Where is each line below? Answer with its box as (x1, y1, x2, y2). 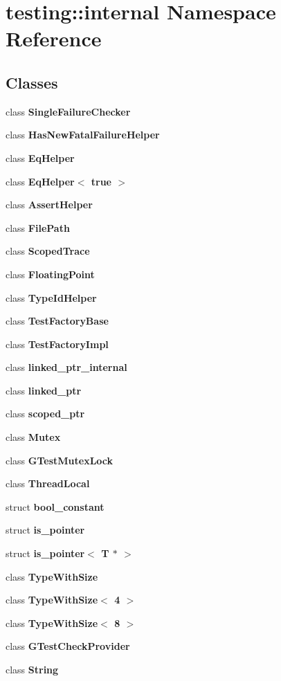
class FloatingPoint (6, 266, 95, 281)
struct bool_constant (6, 499, 105, 514)
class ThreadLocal (6, 476, 90, 491)
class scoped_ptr (6, 406, 85, 421)
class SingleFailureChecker (6, 104, 131, 118)
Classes (6, 71, 58, 93)
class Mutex (6, 430, 61, 444)
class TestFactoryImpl (6, 336, 109, 351)
